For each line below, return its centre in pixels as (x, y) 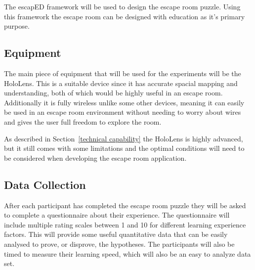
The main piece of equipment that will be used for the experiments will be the (123, 73)
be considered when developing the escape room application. (95, 157)
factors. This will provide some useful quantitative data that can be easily (116, 234)
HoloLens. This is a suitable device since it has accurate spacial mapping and (121, 83)
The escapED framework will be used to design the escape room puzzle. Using (122, 6)
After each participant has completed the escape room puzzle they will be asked (125, 205)
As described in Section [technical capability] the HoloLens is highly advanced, (124, 138)
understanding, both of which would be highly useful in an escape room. (113, 93)
